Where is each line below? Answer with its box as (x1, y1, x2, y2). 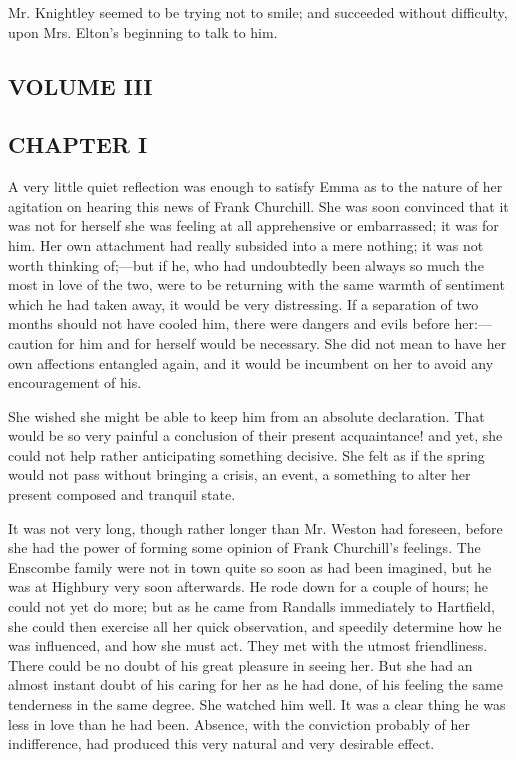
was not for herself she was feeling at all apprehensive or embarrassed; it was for (8, 215, 499, 236)
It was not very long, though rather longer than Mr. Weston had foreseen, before (8, 517, 503, 538)
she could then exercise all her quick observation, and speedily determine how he (8, 615, 502, 636)
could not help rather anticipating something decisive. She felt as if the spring (8, 444, 485, 465)
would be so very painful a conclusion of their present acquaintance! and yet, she (8, 425, 503, 446)
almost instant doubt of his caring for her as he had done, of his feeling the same (8, 674, 503, 695)
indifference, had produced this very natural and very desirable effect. (8, 733, 435, 754)
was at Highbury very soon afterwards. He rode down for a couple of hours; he (8, 576, 489, 597)
